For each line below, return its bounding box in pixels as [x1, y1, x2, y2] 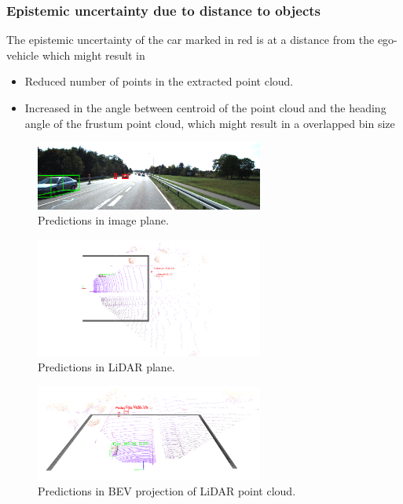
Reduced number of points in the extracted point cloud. [24, 73, 294, 89]
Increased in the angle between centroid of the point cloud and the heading [24, 100, 387, 115]
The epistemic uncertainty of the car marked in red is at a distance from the [6, 31, 375, 48]
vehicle [6, 46, 39, 63]
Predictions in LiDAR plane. [38, 359, 175, 375]
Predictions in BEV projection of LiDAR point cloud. [38, 483, 296, 499]
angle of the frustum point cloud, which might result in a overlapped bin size [24, 115, 395, 131]
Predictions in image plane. [38, 212, 169, 228]
